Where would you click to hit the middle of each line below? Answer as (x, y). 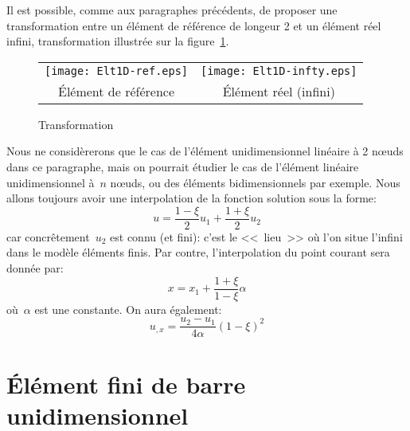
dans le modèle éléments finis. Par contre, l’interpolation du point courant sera (198, 252)
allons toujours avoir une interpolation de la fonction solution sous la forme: (191, 198)
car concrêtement (48, 236)
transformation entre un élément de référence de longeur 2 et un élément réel (194, 25)
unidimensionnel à (51, 182)
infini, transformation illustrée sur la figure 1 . (118, 41)
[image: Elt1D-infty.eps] (279, 71)
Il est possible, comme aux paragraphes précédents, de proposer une (172, 10)
